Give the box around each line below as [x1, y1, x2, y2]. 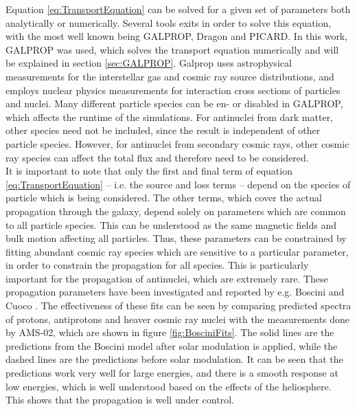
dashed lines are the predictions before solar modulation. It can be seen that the [5, 352, 343, 366]
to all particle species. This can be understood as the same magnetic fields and [5, 217, 337, 232]
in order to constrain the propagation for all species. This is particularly [5, 258, 309, 272]
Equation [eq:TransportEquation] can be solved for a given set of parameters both [5, 2, 351, 16]
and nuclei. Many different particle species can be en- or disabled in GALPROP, [5, 96, 343, 111]
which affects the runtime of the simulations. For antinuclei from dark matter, [5, 109, 334, 124]
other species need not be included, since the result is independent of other [5, 123, 321, 137]
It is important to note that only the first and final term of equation [5, 164, 292, 178]
